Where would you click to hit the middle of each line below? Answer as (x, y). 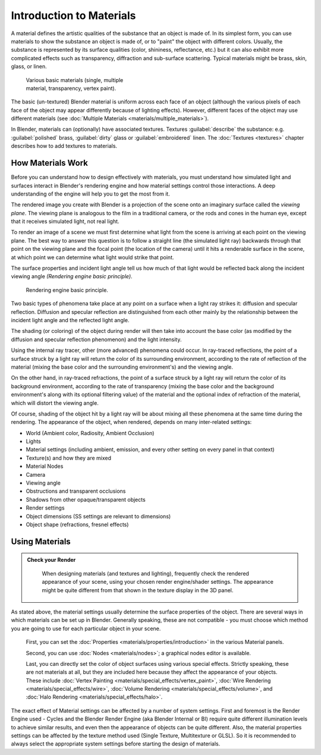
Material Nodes (45, 466)
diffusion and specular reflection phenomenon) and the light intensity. (96, 339)
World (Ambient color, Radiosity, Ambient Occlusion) (90, 433)
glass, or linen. (29, 67)
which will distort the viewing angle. (55, 403)
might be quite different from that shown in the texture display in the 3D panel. (138, 590)
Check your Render (51, 560)
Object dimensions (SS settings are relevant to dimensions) (98, 516)
